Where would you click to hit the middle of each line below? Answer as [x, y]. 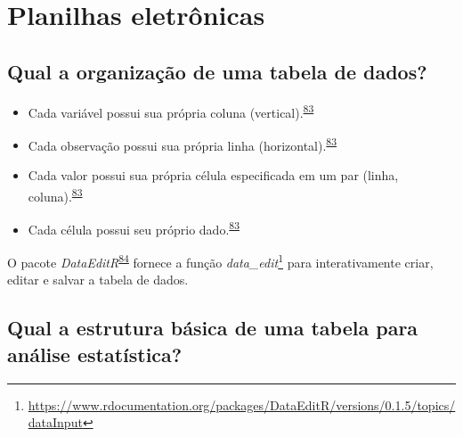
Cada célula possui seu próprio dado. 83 [134, 227]
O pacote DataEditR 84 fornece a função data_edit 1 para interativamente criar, [220, 261]
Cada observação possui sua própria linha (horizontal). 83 [183, 144]
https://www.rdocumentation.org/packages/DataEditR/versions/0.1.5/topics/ [242, 404]
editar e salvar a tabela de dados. [98, 280]
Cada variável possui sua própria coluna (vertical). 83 [171, 111]
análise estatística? [95, 354]
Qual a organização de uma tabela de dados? [217, 71]
